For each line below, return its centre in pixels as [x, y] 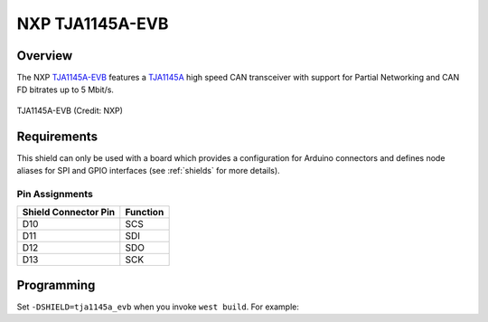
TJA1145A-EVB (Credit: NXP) [70, 110]
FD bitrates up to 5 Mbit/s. [66, 90]
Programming [56, 285]
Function [145, 213]
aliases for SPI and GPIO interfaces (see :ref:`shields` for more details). [148, 171]
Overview [45, 56]
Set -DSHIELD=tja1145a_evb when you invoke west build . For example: [158, 307]
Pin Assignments [55, 194]
